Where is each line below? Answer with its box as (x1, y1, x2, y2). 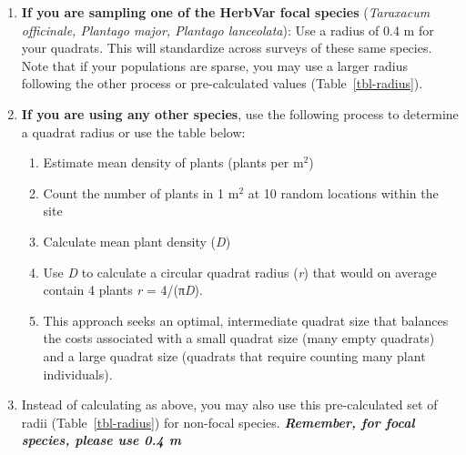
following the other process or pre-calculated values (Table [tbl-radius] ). (21, 74, 423, 93)
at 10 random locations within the (248, 183, 439, 202)
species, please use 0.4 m (21, 430, 181, 450)
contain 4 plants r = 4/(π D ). (43, 280, 203, 299)
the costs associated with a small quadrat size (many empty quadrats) (43, 329, 435, 348)
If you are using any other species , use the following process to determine (21, 104, 459, 123)
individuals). (43, 364, 113, 383)
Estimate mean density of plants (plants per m (43, 153, 304, 172)
